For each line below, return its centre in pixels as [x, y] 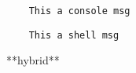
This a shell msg [74, 35]
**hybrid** [33, 60]
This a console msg [79, 11]
